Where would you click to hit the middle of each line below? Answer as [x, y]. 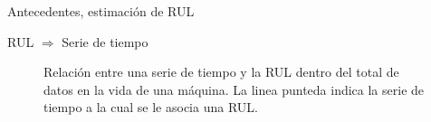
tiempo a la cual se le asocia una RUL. [151, 107]
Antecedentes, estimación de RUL [101, 11]
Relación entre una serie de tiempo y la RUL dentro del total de [221, 72]
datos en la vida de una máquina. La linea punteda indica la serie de [234, 89]
